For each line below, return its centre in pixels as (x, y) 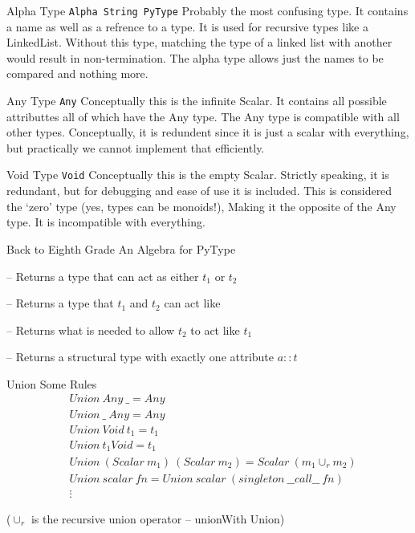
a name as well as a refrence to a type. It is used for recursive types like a (187, 26)
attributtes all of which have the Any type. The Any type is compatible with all (203, 116)
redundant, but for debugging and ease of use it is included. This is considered (199, 191)
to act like (215, 330)
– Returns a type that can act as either (103, 276)
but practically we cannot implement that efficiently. (136, 147)
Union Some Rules (52, 383)
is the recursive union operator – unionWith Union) (158, 518)
